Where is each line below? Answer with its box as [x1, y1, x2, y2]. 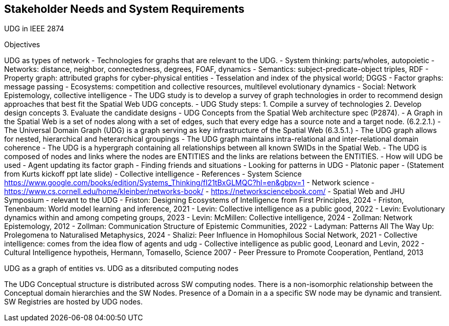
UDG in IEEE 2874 [4, 24, 64, 33]
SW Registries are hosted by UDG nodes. [4, 297, 143, 306]
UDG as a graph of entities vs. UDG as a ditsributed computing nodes [4, 264, 239, 273]
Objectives [4, 40, 40, 49]
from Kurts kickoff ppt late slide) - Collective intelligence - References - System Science [4, 169, 302, 179]
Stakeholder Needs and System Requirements [4, 3, 245, 15]
